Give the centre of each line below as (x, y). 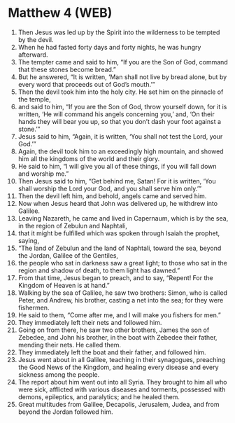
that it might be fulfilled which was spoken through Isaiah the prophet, (119, 233)
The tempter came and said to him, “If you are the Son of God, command (123, 62)
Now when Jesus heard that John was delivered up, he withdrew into (118, 203)
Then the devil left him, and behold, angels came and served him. (112, 196)
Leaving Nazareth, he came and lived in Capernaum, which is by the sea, (123, 218)
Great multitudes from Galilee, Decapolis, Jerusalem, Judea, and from (119, 404)
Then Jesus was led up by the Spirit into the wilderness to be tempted (119, 32)
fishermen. (34, 307)
